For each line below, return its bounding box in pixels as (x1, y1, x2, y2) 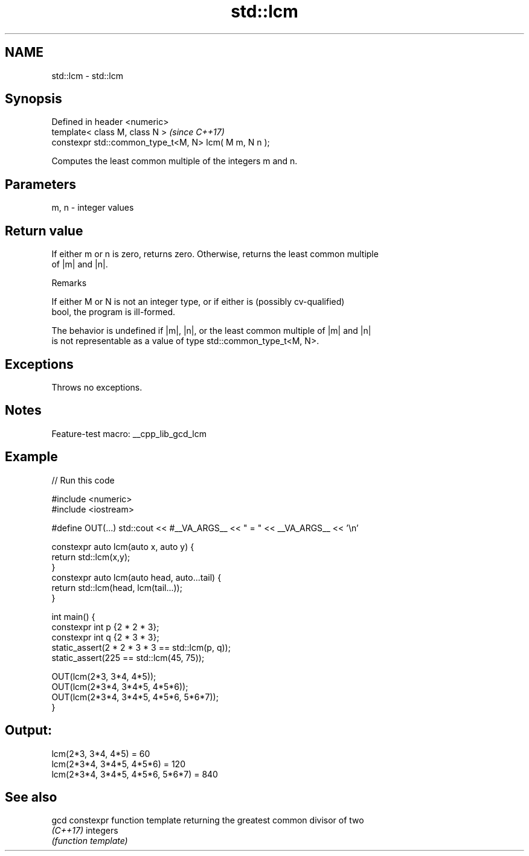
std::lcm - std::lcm (51, 70, 123, 81)
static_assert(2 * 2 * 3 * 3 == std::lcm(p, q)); (51, 642, 231, 653)
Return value (5, 223, 83, 238)
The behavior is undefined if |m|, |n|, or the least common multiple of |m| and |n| (51, 325, 371, 336)
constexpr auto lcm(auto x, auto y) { (51, 541, 194, 552)
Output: (5, 723, 52, 738)
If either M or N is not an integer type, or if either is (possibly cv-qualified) (51, 296, 345, 307)
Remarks (51, 278, 87, 289)
